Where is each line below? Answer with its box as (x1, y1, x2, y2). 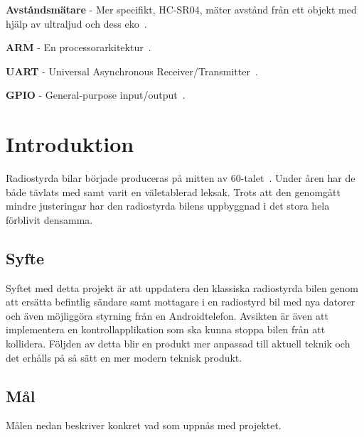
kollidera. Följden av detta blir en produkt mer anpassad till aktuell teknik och (6, 336, 350, 351)
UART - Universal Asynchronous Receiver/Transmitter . (6, 63, 258, 78)
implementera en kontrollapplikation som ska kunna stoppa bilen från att (6, 322, 326, 337)
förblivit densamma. (6, 212, 93, 227)
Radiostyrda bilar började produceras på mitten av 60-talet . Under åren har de (6, 171, 355, 185)
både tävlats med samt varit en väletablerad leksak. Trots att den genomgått (6, 184, 341, 199)
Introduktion (6, 129, 134, 158)
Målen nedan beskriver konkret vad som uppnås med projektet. (6, 418, 282, 433)
